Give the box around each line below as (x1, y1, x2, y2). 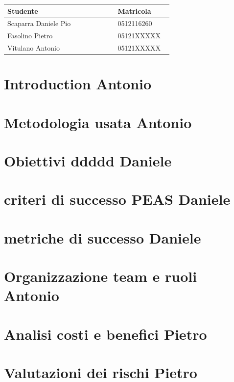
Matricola (117, 5, 151, 16)
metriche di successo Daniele (4, 227, 201, 247)
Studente (7, 5, 38, 16)
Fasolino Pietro (7, 30, 53, 41)
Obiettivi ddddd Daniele (4, 151, 172, 171)
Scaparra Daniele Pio (7, 18, 71, 28)
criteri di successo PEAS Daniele (4, 189, 231, 209)
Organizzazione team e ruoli (4, 266, 197, 286)
